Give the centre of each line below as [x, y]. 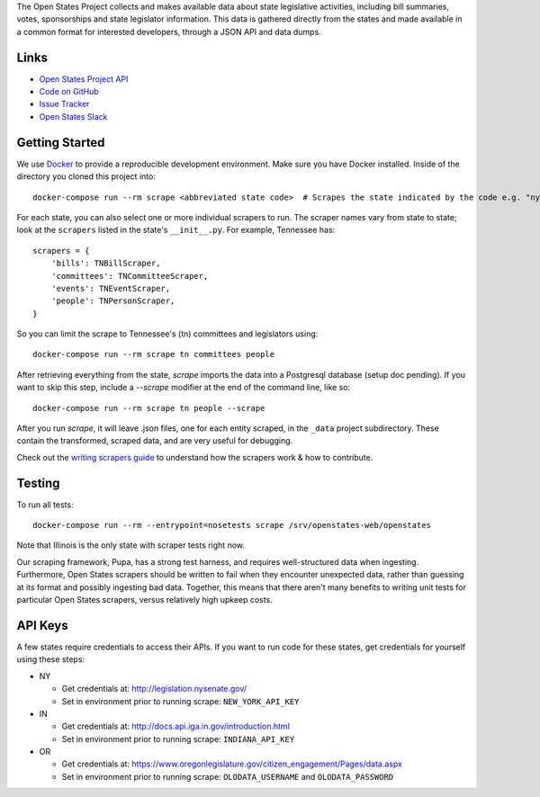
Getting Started [61, 143]
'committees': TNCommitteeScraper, [130, 276]
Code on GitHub [69, 92]
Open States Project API [84, 79]
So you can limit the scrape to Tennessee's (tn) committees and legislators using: [167, 334]
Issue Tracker [64, 104]
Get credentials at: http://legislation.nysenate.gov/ [154, 689]
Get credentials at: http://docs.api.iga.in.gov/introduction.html [175, 726]
